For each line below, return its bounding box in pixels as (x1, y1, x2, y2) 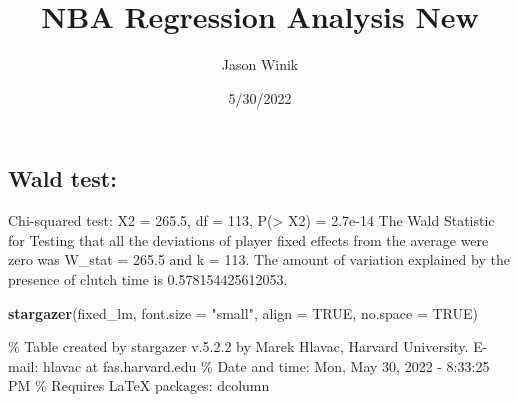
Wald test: (8, 163, 117, 194)
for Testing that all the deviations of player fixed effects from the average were (8, 229, 489, 250)
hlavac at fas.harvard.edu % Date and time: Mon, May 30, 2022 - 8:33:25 (42, 355, 490, 376)
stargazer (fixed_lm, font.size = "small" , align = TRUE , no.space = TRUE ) (8, 302, 479, 323)
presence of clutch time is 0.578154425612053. (8, 268, 288, 289)
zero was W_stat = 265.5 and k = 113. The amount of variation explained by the (8, 249, 510, 270)
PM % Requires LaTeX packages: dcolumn (8, 375, 270, 396)
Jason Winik (221, 54, 299, 75)
